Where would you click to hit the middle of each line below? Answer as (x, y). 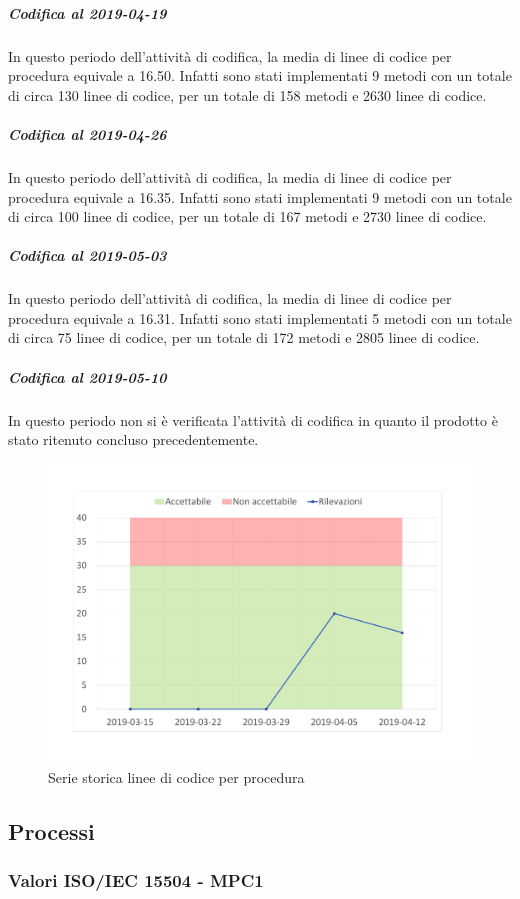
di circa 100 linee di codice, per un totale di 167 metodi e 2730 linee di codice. (247, 216)
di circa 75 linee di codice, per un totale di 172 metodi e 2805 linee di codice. (244, 337)
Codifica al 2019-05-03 (87, 255)
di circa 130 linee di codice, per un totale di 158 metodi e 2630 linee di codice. (247, 94)
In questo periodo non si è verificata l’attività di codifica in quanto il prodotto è (253, 419)
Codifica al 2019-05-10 (87, 376)
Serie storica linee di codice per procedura (176, 776)
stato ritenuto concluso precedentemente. (133, 439)
